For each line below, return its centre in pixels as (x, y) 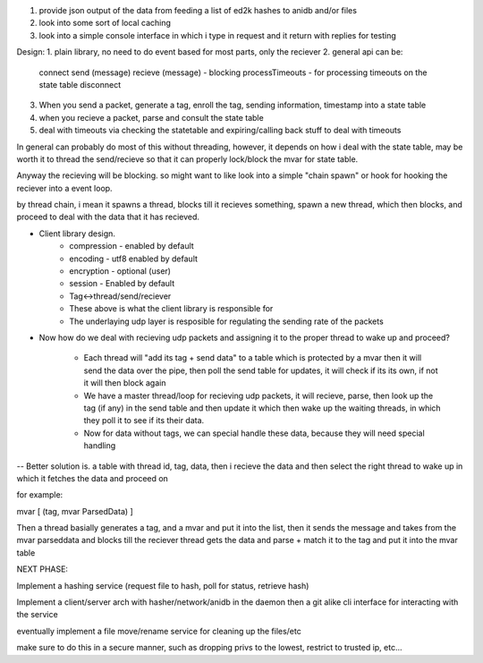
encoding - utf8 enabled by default (134, 259)
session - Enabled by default (122, 284)
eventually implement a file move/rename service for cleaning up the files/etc (159, 631)
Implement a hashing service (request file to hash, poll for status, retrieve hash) (163, 585)
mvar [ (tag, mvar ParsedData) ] (75, 511)
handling (100, 446)
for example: (40, 495)
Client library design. (77, 234)
